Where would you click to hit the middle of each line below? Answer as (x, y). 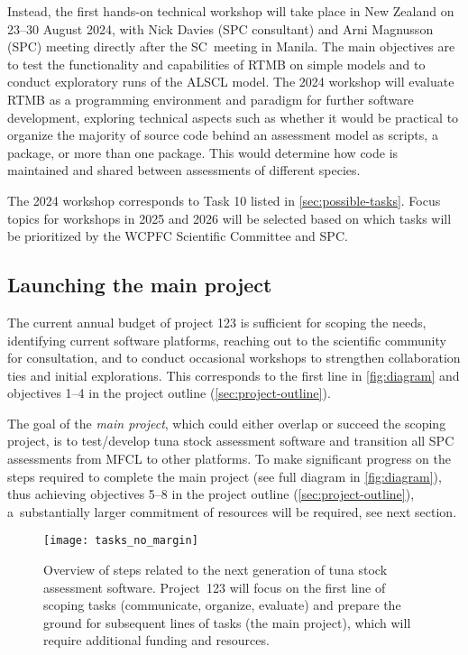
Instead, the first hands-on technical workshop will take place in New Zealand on (231, 11)
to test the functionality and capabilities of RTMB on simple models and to (216, 64)
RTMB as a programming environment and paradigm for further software (211, 99)
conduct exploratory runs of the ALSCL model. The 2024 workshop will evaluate (231, 82)
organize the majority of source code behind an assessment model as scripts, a (223, 135)
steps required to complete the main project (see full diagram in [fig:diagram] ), (225, 476)
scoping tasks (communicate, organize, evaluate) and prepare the (222, 605)
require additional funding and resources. (156, 640)
